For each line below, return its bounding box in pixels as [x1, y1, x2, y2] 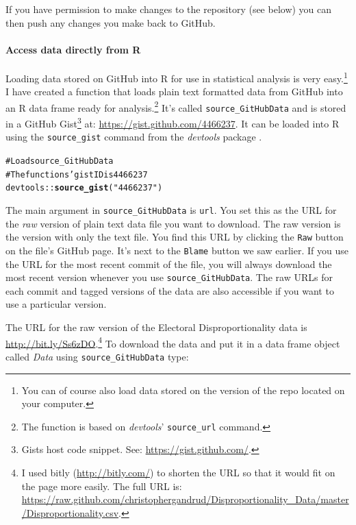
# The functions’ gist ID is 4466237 [5, 169, 148, 180]
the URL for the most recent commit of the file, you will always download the [5, 256, 332, 271]
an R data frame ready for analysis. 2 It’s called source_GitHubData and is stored [5, 98, 346, 114]
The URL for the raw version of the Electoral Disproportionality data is [5, 320, 307, 334]
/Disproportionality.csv [21, 505, 119, 520]
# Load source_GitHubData [5, 156, 114, 167]
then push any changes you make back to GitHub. [5, 15, 216, 29]
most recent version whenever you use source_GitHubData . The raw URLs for [5, 270, 333, 284]
